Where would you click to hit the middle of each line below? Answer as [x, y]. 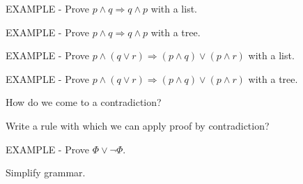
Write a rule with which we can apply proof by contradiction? [138, 125]
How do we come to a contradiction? [84, 102]
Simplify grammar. [46, 172]
